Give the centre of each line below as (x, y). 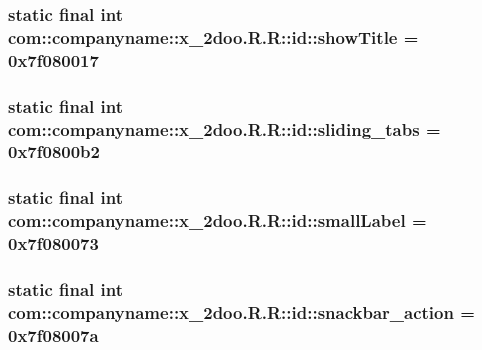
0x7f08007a (53, 334)
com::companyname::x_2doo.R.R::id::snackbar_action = (241, 311)
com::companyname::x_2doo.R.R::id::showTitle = (213, 36)
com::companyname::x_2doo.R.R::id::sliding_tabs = (224, 128)
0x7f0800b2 (54, 151)
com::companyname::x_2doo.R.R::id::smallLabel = (217, 220)
